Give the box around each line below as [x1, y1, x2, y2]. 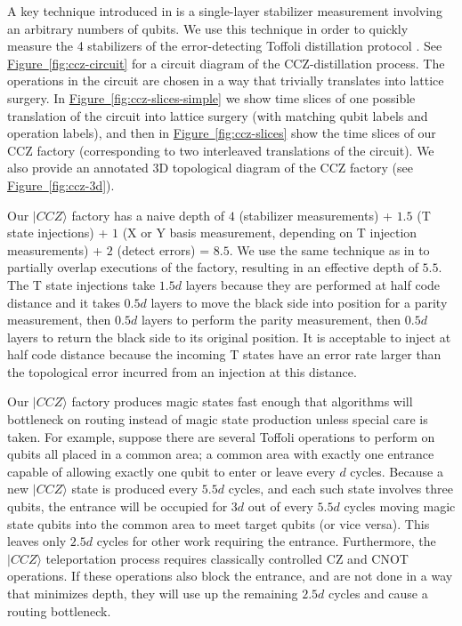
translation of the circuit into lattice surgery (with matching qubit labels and [7, 106, 428, 124]
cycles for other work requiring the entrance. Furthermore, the [96, 532, 436, 550]
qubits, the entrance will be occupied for [7, 497, 228, 516]
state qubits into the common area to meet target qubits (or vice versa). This [7, 514, 430, 533]
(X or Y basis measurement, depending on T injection [122, 223, 417, 242]
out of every [247, 497, 313, 516]
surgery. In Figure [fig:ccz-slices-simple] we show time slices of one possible [7, 88, 416, 107]
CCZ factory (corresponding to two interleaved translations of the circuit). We [7, 140, 434, 159]
